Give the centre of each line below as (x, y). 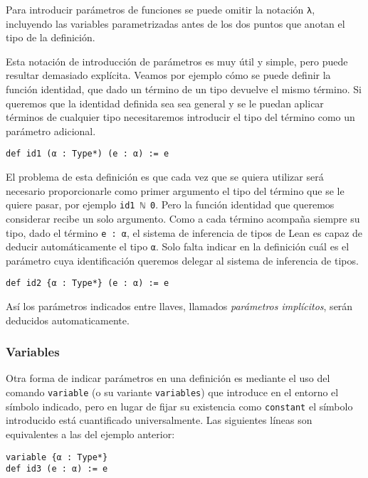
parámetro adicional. (51, 131)
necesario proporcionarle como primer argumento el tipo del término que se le (175, 190)
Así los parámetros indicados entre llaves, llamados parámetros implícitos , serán (179, 306)
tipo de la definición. (51, 37)
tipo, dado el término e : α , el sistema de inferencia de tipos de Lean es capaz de (184, 232)
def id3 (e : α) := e (57, 469)
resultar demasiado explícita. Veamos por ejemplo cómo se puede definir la (168, 75)
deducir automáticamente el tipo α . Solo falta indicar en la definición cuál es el (178, 246)
